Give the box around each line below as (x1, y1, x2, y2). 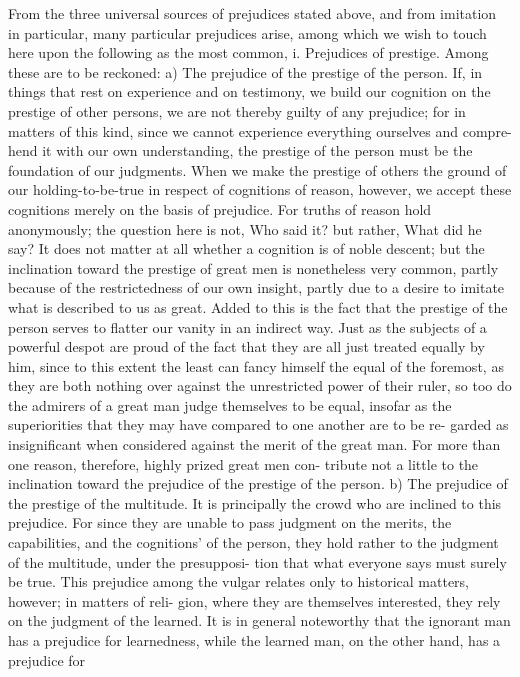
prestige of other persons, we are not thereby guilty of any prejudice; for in (8, 100, 466, 121)
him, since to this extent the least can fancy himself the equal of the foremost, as (8, 355, 504, 376)
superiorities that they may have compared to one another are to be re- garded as (8, 414, 509, 435)
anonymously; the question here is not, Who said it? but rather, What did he (8, 218, 482, 239)
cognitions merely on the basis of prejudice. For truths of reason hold (8, 198, 432, 219)
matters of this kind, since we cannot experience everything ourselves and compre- (8, 120, 512, 141)
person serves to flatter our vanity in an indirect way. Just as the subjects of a (8, 316, 487, 337)
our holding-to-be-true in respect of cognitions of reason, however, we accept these (8, 179, 512, 200)
